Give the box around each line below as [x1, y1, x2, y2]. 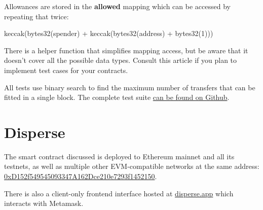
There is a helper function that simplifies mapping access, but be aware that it [4, 45, 248, 55]
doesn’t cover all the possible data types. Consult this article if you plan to [4, 55, 237, 65]
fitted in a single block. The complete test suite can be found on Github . [4, 92, 230, 102]
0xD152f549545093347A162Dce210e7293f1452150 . [4, 171, 157, 182]
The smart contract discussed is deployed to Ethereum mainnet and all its [4, 151, 235, 161]
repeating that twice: [4, 11, 69, 21]
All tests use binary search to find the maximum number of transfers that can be [4, 82, 255, 92]
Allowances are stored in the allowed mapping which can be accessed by [4, 1, 231, 11]
